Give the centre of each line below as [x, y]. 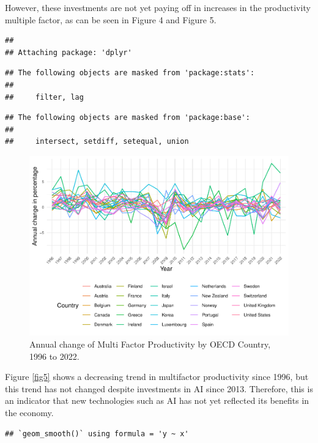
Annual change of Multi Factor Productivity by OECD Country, [150, 344]
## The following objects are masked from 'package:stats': [130, 73]
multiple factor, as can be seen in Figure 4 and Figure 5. [111, 19]
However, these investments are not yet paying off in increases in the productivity [158, 7]
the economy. [29, 413]
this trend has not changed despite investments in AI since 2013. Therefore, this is [159, 388]
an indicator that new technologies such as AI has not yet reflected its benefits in [157, 400]
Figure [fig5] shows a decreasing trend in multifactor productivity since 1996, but [157, 377]
